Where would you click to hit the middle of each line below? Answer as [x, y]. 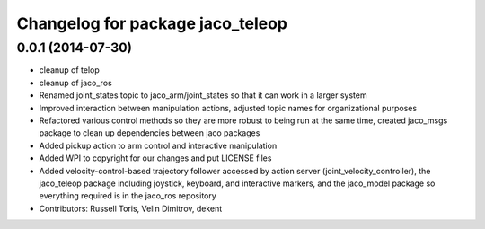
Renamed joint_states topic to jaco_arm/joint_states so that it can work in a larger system [203, 95]
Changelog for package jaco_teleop [152, 23]
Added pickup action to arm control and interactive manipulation [158, 145]
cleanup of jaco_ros [75, 83]
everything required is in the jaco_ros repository [128, 196]
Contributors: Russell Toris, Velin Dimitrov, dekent [131, 208]
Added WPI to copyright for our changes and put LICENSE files [155, 158]
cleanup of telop [70, 70]
